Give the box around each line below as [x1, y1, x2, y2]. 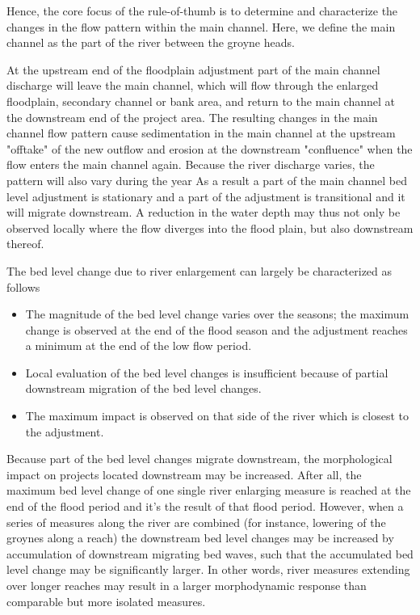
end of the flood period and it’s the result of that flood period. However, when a [6, 498, 404, 515]
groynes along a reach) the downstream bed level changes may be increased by [6, 529, 394, 546]
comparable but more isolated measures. [6, 592, 206, 609]
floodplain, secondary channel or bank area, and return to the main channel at [6, 92, 395, 109]
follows [6, 278, 40, 295]
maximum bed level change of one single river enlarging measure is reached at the [6, 482, 411, 499]
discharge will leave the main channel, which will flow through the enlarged [6, 77, 379, 94]
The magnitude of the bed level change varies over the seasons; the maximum [25, 305, 409, 322]
